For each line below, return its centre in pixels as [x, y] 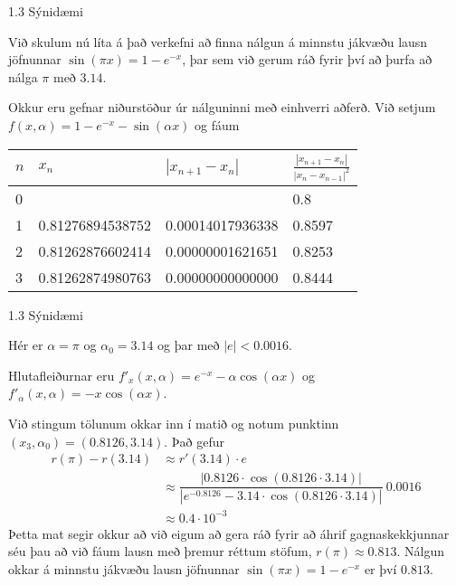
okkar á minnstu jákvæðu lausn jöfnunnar [124, 568]
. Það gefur [194, 441]
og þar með [189, 345]
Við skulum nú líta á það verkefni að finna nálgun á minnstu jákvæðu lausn [218, 41]
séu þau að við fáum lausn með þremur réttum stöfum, [160, 551]
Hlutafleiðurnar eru [62, 375]
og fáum [217, 124]
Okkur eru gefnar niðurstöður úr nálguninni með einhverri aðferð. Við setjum [222, 107]
